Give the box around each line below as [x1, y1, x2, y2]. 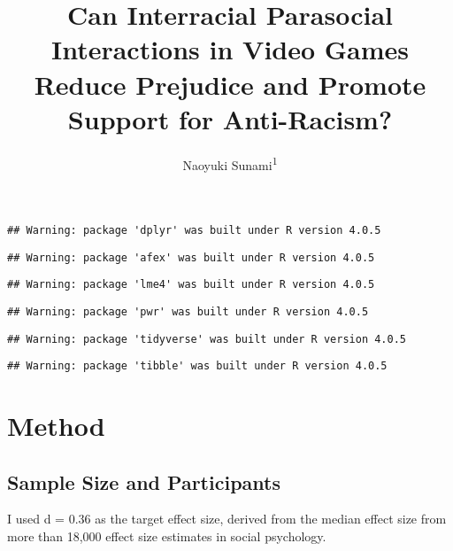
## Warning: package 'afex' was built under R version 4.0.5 [7, 251, 375, 264]
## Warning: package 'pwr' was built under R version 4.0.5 [7, 305, 369, 318]
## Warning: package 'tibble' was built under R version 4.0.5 [7, 360, 388, 373]
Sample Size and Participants [7, 468, 280, 495]
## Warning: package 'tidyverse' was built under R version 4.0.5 [7, 332, 407, 345]
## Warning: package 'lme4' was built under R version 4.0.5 [7, 278, 375, 291]
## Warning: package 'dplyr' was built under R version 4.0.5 [7, 223, 381, 237]
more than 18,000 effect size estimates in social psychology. [7, 527, 326, 546]
